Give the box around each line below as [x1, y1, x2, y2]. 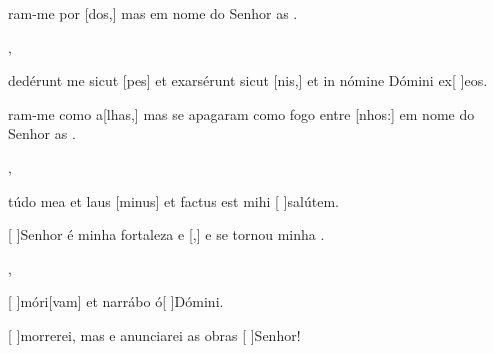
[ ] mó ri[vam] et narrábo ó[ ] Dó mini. [8, 291, 224, 312]
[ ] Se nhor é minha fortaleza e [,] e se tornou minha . [8, 224, 325, 245]
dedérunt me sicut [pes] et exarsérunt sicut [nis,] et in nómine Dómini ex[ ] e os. [8, 70, 488, 91]
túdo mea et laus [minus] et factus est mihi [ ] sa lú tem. [8, 190, 339, 211]
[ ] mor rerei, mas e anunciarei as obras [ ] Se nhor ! [8, 324, 301, 345]
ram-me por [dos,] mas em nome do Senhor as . [8, 3, 298, 23]
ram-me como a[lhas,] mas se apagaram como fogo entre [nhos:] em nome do [8, 103, 475, 124]
